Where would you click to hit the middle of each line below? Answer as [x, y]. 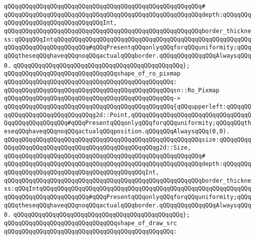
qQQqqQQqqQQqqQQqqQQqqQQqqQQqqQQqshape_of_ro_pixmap [92, 74]
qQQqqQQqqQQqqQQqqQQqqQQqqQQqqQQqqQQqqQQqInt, [82, 173]
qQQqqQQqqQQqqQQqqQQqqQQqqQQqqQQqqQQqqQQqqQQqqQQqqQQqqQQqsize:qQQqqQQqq [128, 139]
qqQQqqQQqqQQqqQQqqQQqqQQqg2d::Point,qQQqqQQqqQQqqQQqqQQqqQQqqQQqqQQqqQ [128, 115]
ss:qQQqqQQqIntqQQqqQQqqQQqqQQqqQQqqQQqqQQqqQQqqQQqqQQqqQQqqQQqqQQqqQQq [128, 39]
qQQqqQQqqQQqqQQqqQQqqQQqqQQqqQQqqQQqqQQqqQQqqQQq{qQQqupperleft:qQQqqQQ [128, 106]
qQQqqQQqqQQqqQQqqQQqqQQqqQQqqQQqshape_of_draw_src [91, 223]
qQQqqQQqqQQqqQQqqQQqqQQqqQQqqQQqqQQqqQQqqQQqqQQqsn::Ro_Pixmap [112, 90]
